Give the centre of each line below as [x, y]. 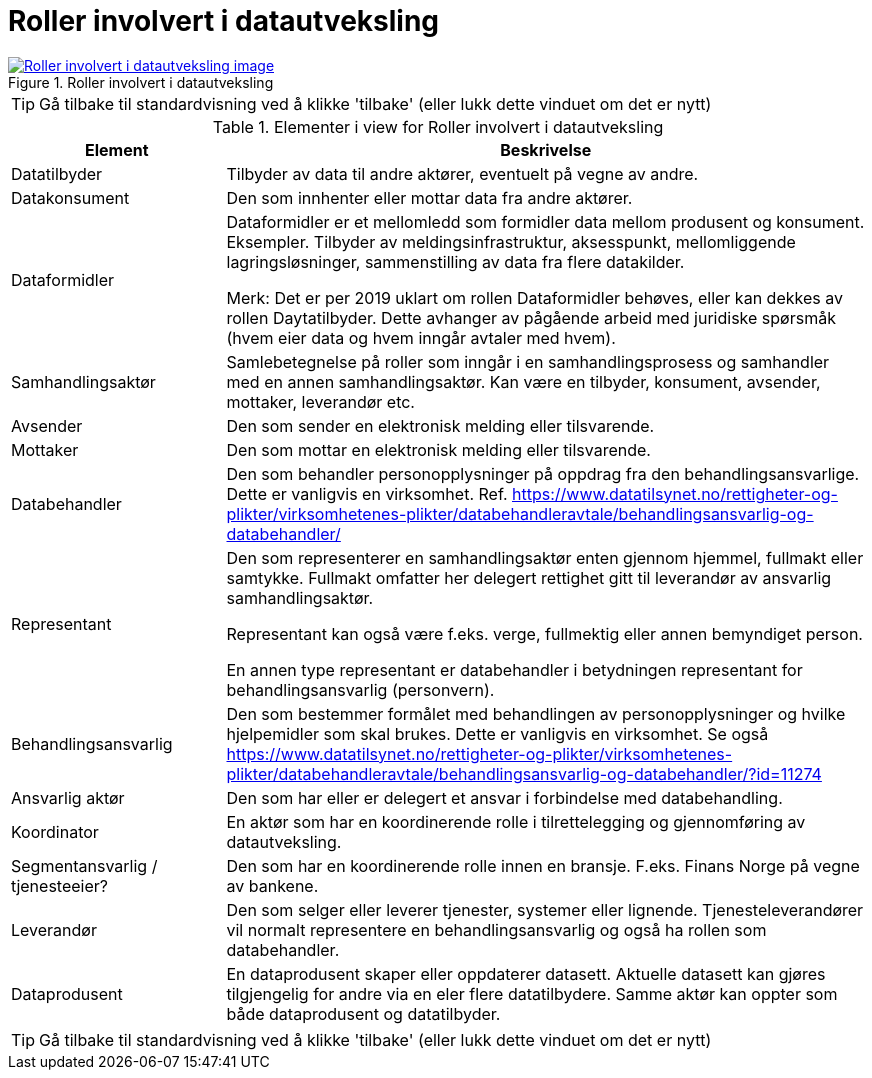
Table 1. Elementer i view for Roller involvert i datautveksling [438, 126]
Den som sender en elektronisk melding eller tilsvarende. [440, 425]
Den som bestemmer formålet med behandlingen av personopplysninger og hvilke [536, 713]
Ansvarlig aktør [68, 797]
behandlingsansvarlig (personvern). [360, 689]
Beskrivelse [546, 149]
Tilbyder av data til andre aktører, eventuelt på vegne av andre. [462, 173]
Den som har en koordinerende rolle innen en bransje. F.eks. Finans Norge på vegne [543, 865]
